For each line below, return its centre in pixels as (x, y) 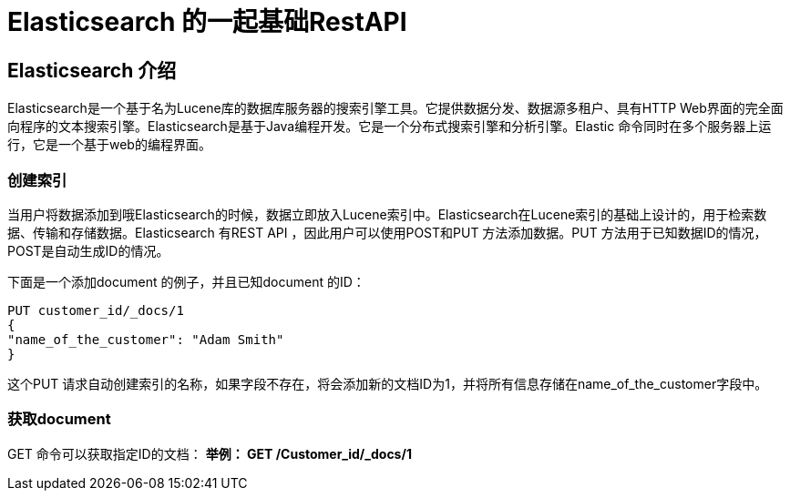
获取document (59, 419)
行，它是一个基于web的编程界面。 (109, 145)
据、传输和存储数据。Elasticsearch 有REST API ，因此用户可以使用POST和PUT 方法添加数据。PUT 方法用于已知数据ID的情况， (387, 232)
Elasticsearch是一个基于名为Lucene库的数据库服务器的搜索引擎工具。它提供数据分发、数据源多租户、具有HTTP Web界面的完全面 (395, 108)
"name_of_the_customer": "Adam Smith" (146, 339)
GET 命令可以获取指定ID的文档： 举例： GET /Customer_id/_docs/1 (210, 453)
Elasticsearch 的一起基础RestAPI (207, 22)
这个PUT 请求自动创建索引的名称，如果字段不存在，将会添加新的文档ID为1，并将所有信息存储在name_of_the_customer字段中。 (388, 383)
